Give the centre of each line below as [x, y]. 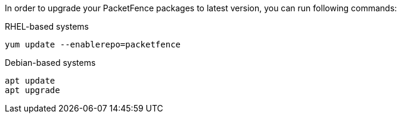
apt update [30, 81]
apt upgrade [32, 90]
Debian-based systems [50, 63]
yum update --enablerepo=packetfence [93, 44]
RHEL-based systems [47, 26]
